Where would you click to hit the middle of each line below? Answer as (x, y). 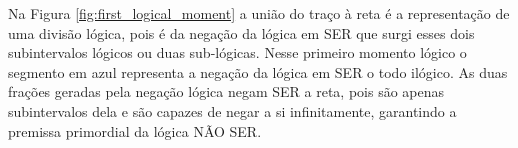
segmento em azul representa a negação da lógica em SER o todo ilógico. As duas (258, 71)
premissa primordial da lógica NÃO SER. (135, 130)
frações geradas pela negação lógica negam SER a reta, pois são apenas (226, 91)
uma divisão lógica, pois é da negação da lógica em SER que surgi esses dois (241, 32)
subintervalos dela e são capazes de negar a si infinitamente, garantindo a (232, 110)
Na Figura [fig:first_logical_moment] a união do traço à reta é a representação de (259, 13)
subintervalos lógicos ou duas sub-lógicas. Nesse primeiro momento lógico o (237, 52)
